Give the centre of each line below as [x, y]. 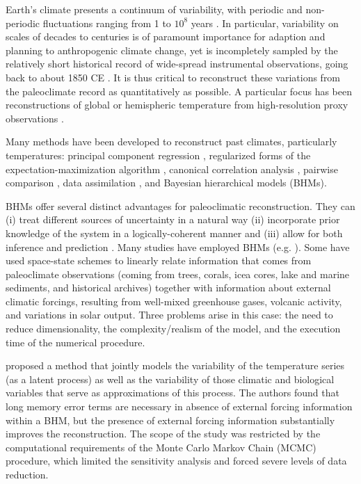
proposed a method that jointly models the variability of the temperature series [175, 365]
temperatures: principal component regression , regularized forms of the [158, 155]
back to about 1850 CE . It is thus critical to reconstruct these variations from [173, 77]
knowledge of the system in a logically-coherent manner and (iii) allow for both [174, 233]
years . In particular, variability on [265, 23]
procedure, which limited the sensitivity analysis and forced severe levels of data [176, 461]
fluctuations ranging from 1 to [107, 23]
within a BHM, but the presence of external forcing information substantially [170, 420]
